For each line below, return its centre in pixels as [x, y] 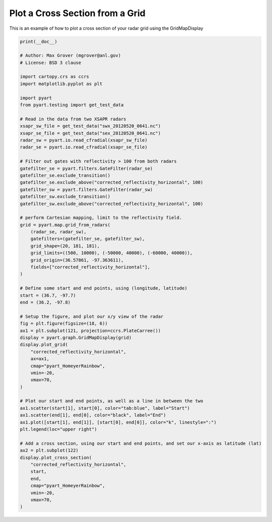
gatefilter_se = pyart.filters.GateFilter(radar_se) [86, 168]
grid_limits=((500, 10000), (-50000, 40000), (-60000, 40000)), [112, 253]
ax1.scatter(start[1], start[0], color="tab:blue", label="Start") [105, 408]
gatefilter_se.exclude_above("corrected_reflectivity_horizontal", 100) [112, 182]
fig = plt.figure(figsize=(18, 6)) [64, 323]
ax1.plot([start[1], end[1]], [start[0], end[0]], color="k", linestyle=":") [118, 422]
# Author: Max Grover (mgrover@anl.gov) [70, 56]
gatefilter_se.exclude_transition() [65, 175]
